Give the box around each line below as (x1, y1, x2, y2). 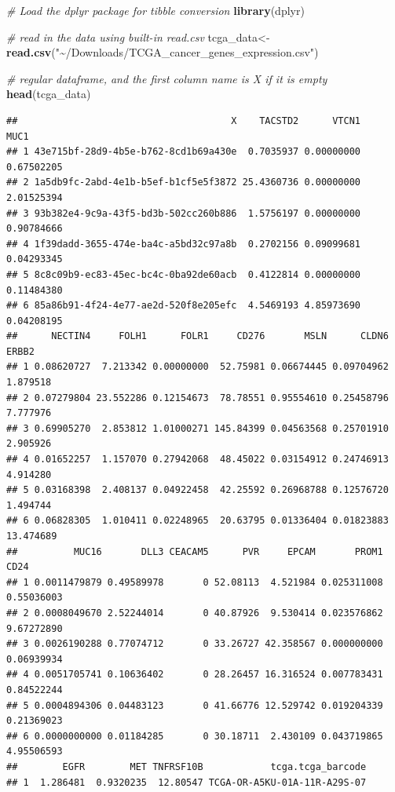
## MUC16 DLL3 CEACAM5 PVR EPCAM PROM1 (6, 546, 383, 557)
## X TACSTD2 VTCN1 (6, 115, 361, 126)
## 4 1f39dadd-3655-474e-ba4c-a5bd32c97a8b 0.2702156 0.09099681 (6, 238, 361, 250)
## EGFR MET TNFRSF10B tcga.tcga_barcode (6, 761, 367, 772)
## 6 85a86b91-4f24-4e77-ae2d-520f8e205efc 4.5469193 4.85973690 (6, 300, 361, 312)
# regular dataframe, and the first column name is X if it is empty (6, 70, 327, 86)
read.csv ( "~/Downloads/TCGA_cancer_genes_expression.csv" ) (6, 44, 319, 60)
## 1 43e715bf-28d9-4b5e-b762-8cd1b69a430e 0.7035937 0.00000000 (6, 146, 361, 158)
